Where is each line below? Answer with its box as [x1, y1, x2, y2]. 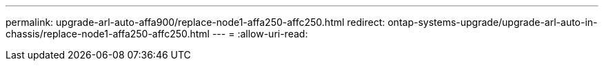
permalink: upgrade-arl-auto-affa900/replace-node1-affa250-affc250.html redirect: [6, 16, 385, 28]
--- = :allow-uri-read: [212, 28, 308, 39]
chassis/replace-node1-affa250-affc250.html [6, 28, 210, 39]
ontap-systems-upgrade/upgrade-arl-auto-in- [387, 16, 598, 28]
